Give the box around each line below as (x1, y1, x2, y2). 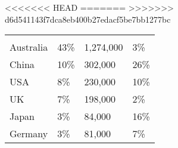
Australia (10, 40, 48, 54)
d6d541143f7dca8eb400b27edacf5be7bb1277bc (5, 13, 171, 25)
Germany (10, 127, 48, 141)
